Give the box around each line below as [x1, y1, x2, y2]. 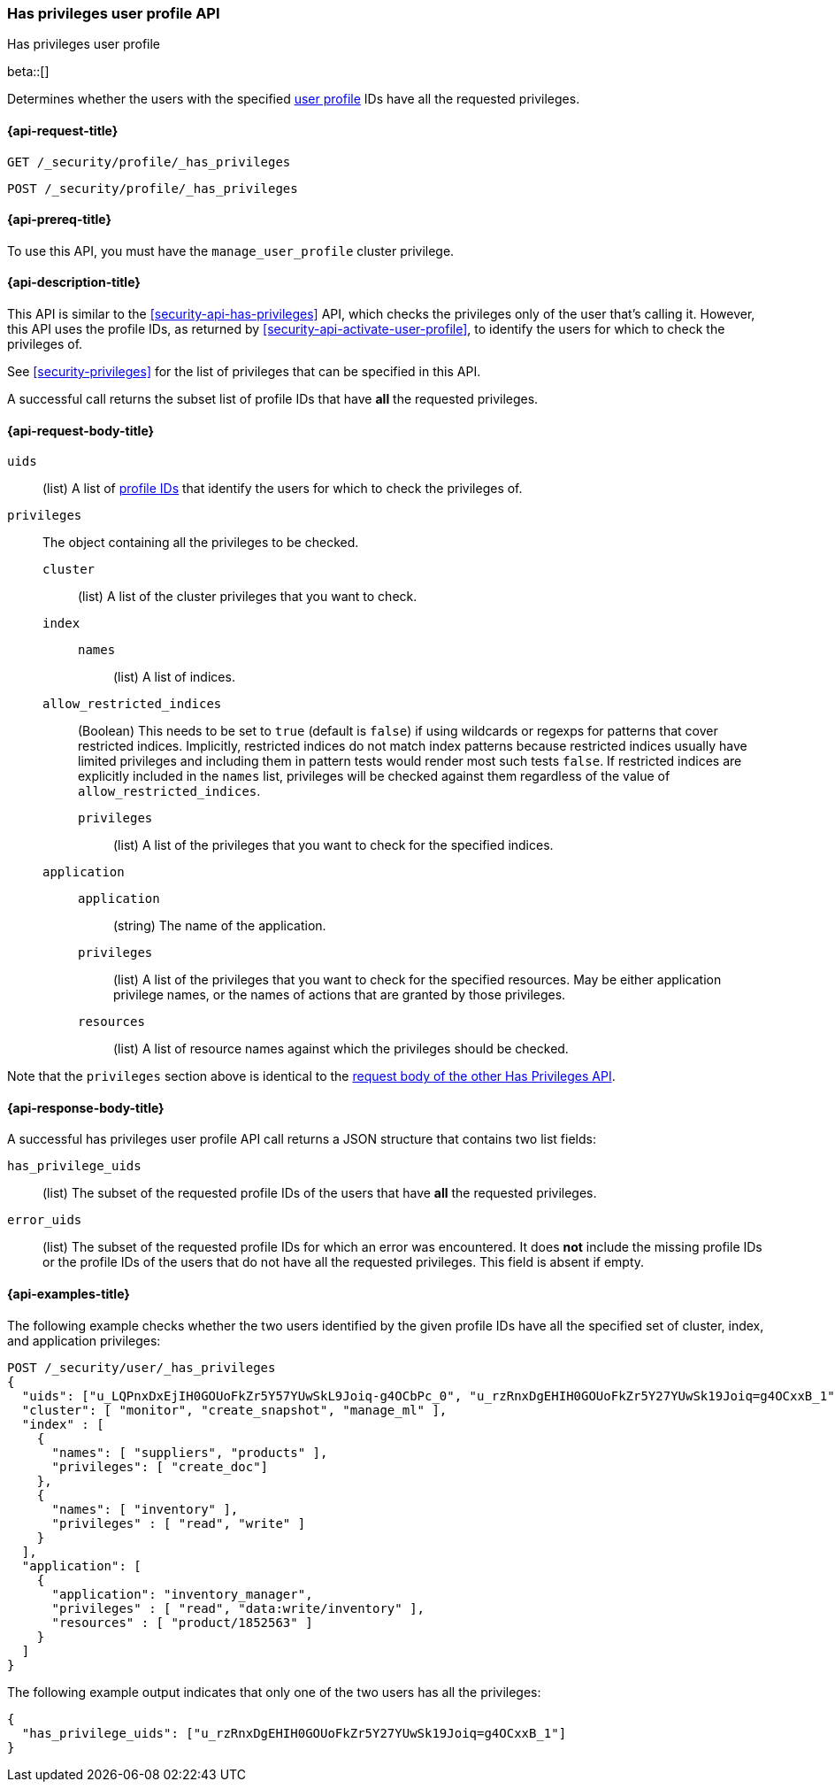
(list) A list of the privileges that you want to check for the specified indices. [113, 837, 554, 853]
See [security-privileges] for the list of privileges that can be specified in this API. [7, 364, 481, 380]
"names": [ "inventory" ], [51, 1501, 239, 1516]
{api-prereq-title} [7, 212, 112, 227]
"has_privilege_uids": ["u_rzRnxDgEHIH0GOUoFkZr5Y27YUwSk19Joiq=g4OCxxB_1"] [21, 1725, 567, 1740]
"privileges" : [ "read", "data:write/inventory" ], [51, 1600, 425, 1615]
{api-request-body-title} [7, 422, 155, 438]
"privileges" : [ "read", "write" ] [51, 1515, 306, 1531]
